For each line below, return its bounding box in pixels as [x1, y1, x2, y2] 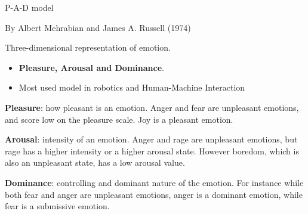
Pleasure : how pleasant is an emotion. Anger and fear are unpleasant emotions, [5, 101, 299, 113]
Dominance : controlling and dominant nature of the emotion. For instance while [5, 176, 304, 188]
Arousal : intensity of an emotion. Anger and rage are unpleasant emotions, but [5, 133, 298, 145]
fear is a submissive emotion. [5, 200, 110, 212]
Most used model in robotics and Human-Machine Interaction [19, 81, 245, 94]
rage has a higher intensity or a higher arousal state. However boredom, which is [5, 144, 299, 157]
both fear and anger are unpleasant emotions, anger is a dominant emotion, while [5, 188, 303, 200]
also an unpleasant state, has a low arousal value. [5, 156, 185, 169]
